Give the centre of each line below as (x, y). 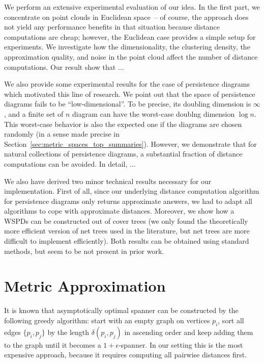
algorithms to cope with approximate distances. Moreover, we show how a (119, 211)
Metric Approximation (85, 286)
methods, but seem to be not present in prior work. (84, 251)
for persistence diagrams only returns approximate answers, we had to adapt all (128, 201)
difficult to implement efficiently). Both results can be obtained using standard (127, 241)
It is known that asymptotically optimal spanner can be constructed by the (121, 310)
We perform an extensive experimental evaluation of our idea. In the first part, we (132, 7)
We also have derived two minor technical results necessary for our (108, 181)
